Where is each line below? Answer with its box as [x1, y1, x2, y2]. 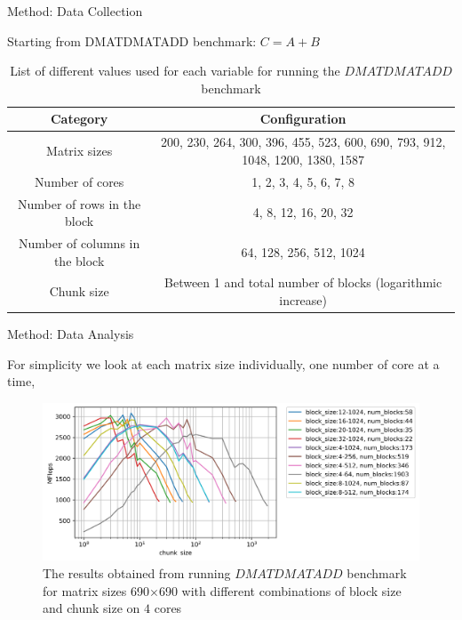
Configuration [259, 109, 346, 128]
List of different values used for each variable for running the [10, 61, 340, 80]
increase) [279, 290, 328, 309]
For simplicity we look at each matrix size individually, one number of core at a [7, 354, 440, 373]
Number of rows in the [18, 194, 141, 213]
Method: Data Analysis [7, 325, 134, 343]
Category [50, 109, 108, 128]
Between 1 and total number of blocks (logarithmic [164, 273, 442, 292]
